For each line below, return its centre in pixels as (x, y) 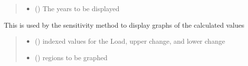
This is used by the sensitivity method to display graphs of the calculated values (124, 25)
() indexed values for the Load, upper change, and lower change (130, 41)
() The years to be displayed (77, 8)
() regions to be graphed (71, 57)
